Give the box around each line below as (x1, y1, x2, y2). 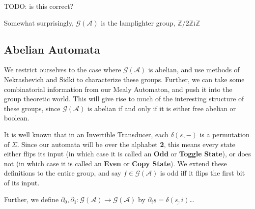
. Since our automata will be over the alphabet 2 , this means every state (17, 139, 235, 149)
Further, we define (4, 194, 59, 204)
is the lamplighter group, (101, 17, 175, 28)
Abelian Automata (4, 41, 100, 57)
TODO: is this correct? (4, 1, 74, 11)
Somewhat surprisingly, (4, 17, 74, 28)
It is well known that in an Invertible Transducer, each (4, 129, 169, 139)
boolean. (4, 113, 29, 123)
